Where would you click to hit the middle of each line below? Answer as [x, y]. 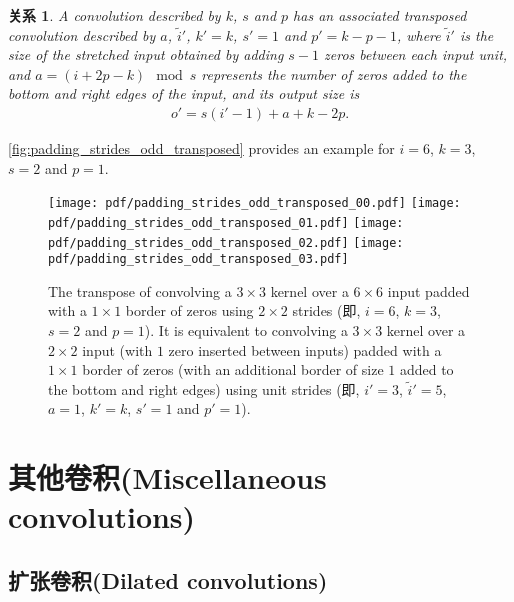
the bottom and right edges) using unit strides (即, [204, 388]
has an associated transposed [380, 15]
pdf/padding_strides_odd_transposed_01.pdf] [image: [226, 222]
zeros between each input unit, [416, 54]
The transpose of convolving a [140, 290]
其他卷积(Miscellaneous [167, 477]
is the [476, 34]
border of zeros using [189, 310]
